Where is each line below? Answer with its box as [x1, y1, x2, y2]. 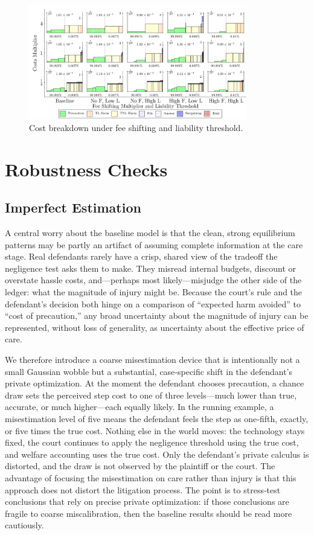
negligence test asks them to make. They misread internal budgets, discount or [5, 261, 296, 274]
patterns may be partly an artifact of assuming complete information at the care [5, 238, 303, 251]
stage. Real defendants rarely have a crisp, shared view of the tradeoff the [5, 250, 278, 263]
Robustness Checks [5, 156, 168, 181]
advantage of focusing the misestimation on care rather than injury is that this [5, 471, 296, 484]
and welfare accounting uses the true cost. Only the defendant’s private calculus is [5, 447, 309, 460]
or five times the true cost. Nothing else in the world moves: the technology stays [5, 424, 305, 437]
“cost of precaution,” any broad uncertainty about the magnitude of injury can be [5, 309, 309, 322]
